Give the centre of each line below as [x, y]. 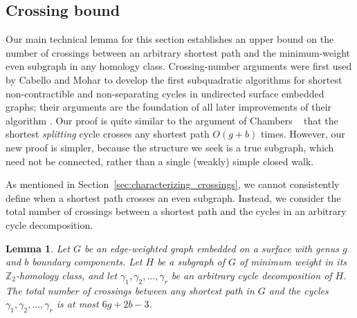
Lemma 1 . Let [38, 248]
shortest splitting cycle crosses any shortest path [108, 134]
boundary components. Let [87, 262]
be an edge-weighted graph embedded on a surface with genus [212, 248]
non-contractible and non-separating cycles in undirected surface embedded [165, 93]
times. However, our [303, 134]
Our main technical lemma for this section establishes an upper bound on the [170, 39]
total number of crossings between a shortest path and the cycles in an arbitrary [176, 211]
